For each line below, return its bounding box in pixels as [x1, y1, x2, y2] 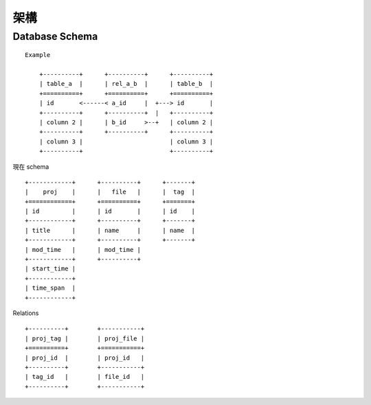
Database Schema [12, 30, 98, 43]
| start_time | [25, 265, 76, 273]
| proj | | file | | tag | [25, 188, 196, 196]
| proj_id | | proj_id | [25, 354, 145, 362]
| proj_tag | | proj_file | [25, 334, 145, 343]
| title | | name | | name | [25, 227, 196, 234]
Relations [12, 309, 39, 317]
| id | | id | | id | [25, 207, 196, 216]
